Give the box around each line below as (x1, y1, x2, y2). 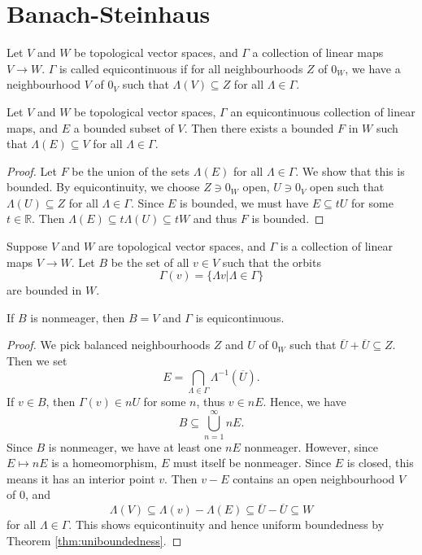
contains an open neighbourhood (233, 470, 395, 487)
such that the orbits (222, 253, 321, 270)
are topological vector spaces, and (98, 238, 266, 255)
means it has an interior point (7, 470, 155, 487)
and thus (193, 210, 237, 227)
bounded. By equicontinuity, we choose (7, 178, 200, 195)
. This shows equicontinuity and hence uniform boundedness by (68, 516, 385, 533)
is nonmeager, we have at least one (48, 438, 222, 455)
